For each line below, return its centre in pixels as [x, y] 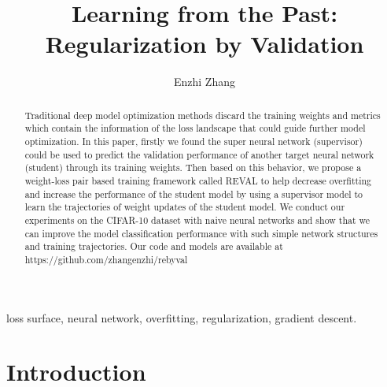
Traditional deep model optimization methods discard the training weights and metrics [203, 115]
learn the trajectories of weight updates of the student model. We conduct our [185, 207]
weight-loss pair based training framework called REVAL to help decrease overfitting [198, 180]
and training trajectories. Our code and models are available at [154, 246]
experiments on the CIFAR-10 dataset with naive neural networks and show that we [197, 220]
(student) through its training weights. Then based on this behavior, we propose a [193, 167]
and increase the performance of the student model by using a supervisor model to [194, 193]
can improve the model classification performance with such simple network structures [201, 233]
